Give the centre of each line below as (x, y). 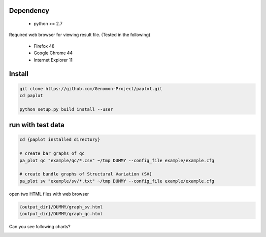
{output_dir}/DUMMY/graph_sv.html (61, 207)
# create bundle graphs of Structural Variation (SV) (86, 174)
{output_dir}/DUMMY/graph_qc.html (61, 214)
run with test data (37, 125)
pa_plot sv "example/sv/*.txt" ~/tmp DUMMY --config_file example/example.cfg (117, 181)
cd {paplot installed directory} (60, 140)
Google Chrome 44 (53, 53)
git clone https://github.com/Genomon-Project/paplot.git (91, 88)
